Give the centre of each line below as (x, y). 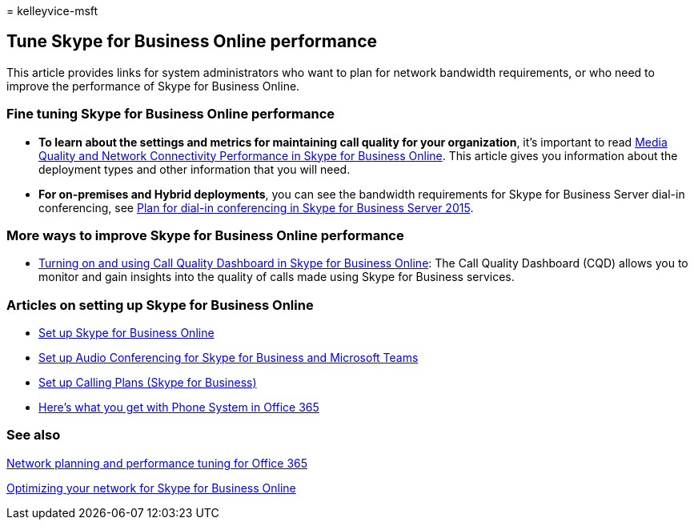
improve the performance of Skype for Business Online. (153, 86)
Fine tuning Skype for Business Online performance (171, 114)
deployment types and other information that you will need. (195, 169)
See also (34, 435)
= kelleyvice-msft (52, 11)
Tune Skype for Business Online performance (192, 42)
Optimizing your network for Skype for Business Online (151, 488)
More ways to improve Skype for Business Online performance (205, 235)
